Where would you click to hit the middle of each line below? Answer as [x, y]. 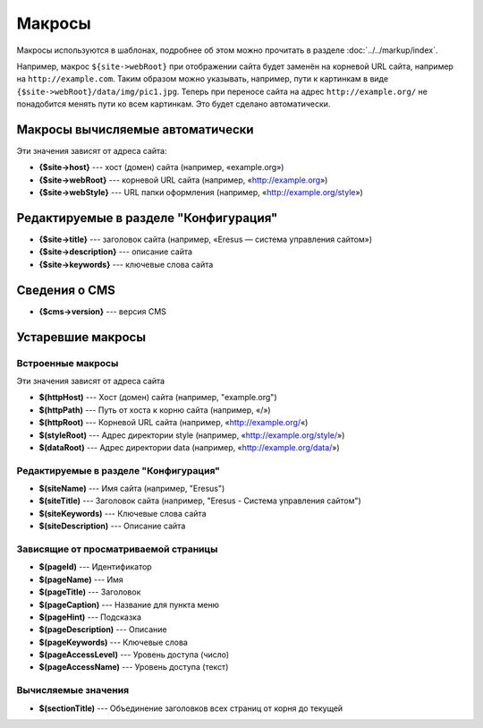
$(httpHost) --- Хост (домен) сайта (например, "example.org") [158, 398]
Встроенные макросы [68, 363]
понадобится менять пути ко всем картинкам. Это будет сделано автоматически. [174, 104]
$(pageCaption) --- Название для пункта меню [129, 604]
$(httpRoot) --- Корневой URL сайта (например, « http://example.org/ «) [174, 423]
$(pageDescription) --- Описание [103, 630]
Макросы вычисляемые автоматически [135, 129]
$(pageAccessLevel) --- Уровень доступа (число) [134, 655]
